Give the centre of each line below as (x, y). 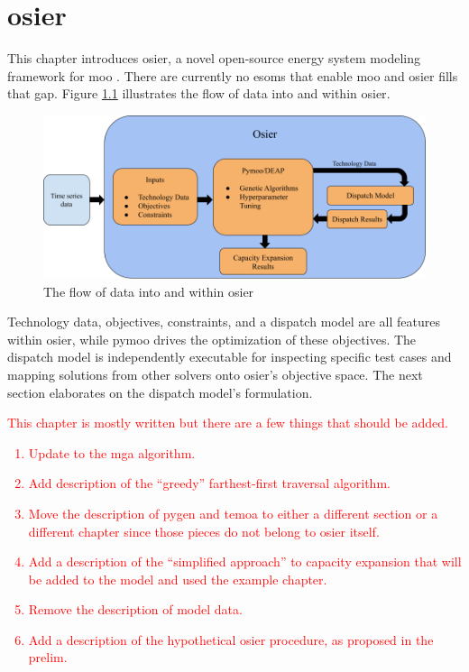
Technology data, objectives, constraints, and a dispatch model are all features (224, 322)
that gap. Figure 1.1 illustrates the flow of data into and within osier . (199, 93)
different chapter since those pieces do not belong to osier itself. (204, 531)
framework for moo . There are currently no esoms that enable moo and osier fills (233, 75)
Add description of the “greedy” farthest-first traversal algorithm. (209, 483)
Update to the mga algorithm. (112, 452)
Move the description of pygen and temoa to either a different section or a (233, 513)
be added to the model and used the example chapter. (178, 579)
